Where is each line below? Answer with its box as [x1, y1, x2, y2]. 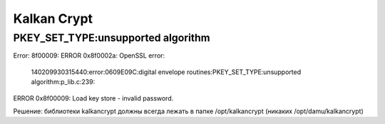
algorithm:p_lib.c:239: [31, 78, 96, 86]
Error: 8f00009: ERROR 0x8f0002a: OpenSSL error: [13, 51, 165, 60]
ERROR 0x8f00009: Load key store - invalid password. [13, 93, 174, 103]
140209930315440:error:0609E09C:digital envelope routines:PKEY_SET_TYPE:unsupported [31, 68, 302, 76]
